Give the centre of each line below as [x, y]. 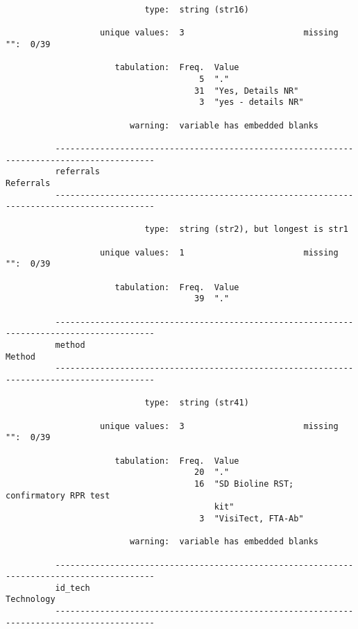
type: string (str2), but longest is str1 [246, 229]
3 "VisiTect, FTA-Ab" [252, 518]
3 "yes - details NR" [252, 102]
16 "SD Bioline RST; [244, 484]
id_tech [73, 588]
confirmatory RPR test [58, 495]
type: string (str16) [197, 10]
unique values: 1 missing [219, 252]
